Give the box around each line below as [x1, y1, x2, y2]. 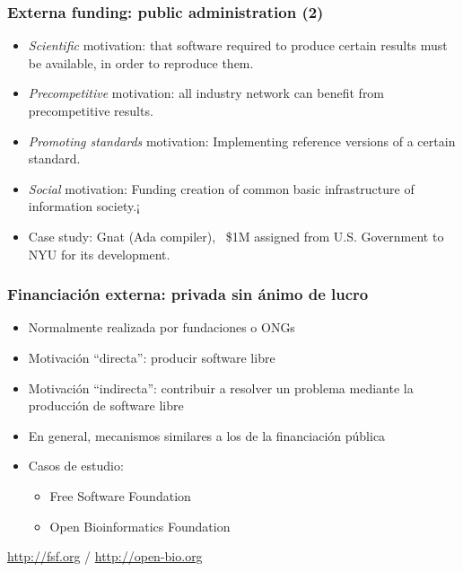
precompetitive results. [28, 101, 153, 119]
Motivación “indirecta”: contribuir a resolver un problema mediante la [28, 378, 414, 397]
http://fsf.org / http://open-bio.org [7, 547, 203, 566]
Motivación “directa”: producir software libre [28, 348, 275, 366]
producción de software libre [28, 396, 184, 415]
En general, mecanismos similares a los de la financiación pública [28, 426, 386, 444]
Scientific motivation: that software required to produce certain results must [28, 36, 448, 55]
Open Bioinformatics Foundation [49, 516, 231, 535]
